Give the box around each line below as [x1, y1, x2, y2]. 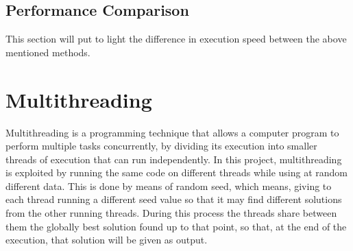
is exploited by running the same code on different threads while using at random [5, 165, 348, 180]
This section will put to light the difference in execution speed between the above [5, 32, 347, 46]
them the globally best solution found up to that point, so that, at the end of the [5, 219, 347, 233]
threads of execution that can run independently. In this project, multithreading [5, 152, 342, 166]
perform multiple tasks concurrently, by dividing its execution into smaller [5, 139, 317, 153]
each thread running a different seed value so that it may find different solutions [5, 192, 342, 206]
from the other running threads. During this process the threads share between [5, 206, 337, 220]
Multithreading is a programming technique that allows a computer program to [5, 125, 339, 139]
